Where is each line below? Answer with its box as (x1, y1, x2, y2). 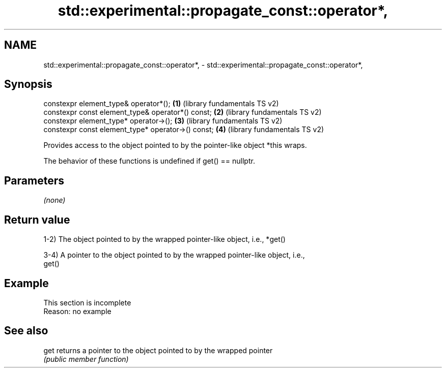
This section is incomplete (43, 298, 131, 307)
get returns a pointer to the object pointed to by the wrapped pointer (43, 346, 273, 355)
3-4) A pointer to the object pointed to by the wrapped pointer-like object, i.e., (43, 251, 305, 260)
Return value (4, 213, 70, 226)
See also (4, 324, 48, 337)
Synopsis (4, 78, 52, 91)
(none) (43, 196, 66, 205)
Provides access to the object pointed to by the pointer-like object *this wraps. (43, 141, 307, 150)
